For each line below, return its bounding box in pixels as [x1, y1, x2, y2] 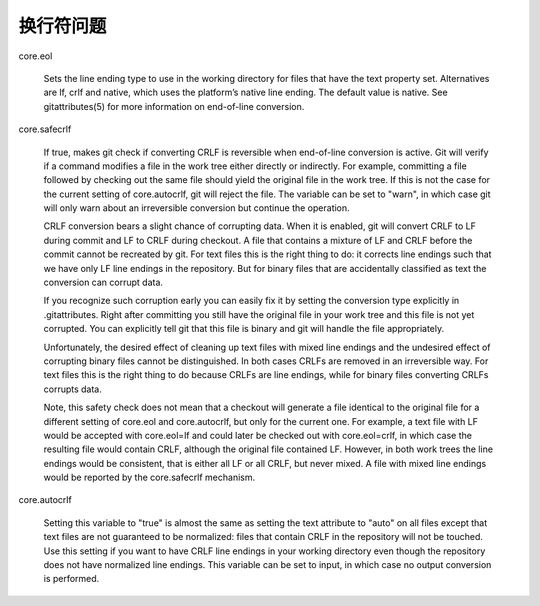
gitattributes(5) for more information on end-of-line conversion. [43, 100, 305, 112]
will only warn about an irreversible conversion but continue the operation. [43, 202, 350, 214]
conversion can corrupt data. [43, 276, 164, 289]
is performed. [43, 573, 100, 585]
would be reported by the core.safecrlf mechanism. [43, 471, 256, 484]
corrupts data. [43, 383, 102, 395]
